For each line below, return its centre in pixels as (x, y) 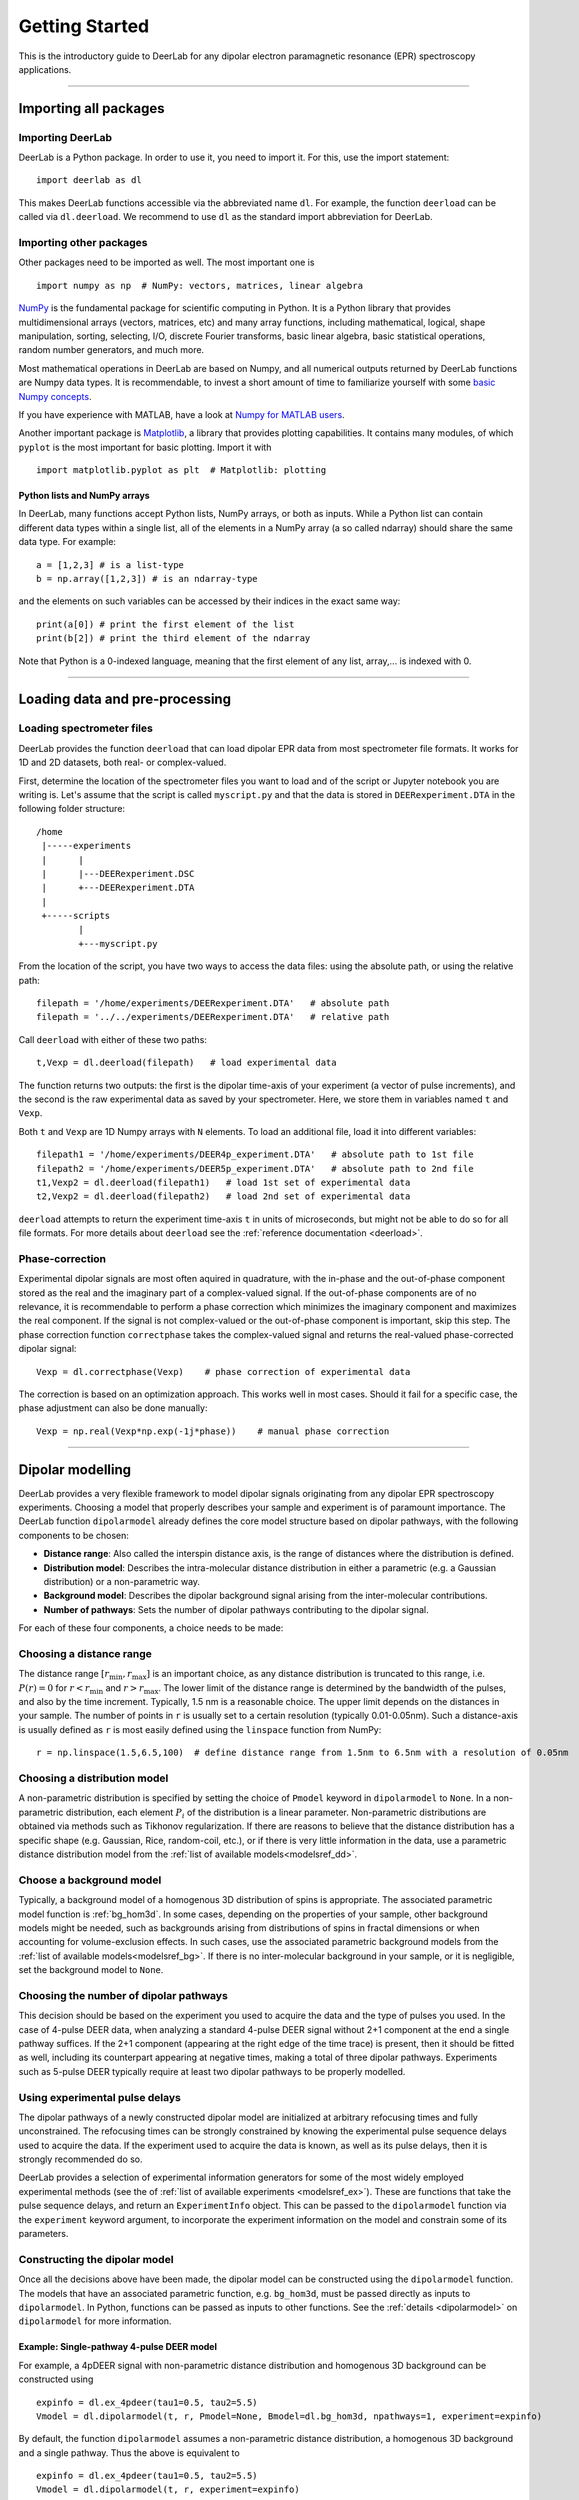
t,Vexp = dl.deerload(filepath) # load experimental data (186, 1063)
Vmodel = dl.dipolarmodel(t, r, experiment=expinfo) (168, 2489)
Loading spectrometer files (86, 728)
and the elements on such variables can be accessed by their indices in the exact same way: (209, 601)
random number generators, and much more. (111, 350)
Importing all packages (91, 108)
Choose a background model (90, 1880)
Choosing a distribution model (93, 1778)
